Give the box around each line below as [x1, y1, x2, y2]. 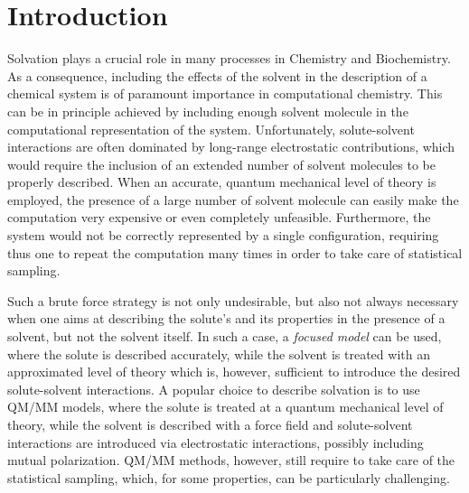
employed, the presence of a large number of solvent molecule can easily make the [7, 190, 459, 209]
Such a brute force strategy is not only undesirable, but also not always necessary [7, 291, 459, 310]
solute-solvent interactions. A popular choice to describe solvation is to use [7, 379, 420, 398]
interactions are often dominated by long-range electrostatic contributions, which [7, 137, 455, 156]
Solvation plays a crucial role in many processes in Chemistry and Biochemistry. [7, 49, 451, 68]
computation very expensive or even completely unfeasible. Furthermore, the [7, 208, 431, 227]
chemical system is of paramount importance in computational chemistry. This [7, 84, 443, 103]
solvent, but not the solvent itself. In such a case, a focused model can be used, [7, 327, 442, 346]
